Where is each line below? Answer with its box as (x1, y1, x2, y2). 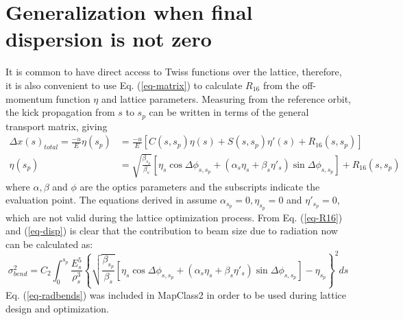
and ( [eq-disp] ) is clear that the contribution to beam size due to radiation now (5, 223, 338, 238)
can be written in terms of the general (149, 105, 309, 119)
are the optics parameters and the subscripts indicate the (80, 179, 320, 193)
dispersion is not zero (5, 25, 212, 53)
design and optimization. (5, 301, 109, 315)
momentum (5, 91, 53, 106)
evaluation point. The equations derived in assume (5, 193, 217, 207)
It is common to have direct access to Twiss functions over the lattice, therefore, (5, 64, 342, 79)
